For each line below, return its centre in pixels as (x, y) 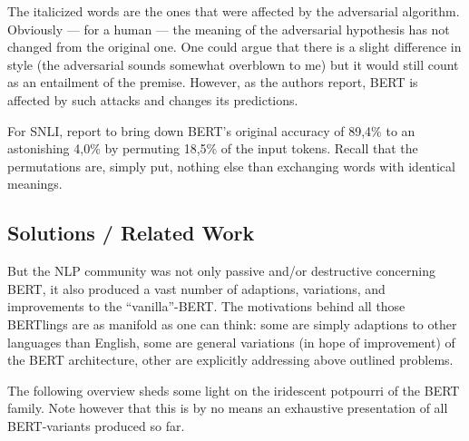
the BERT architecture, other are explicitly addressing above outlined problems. (230, 360)
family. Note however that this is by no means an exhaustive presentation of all (228, 408)
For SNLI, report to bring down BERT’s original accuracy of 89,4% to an (211, 130)
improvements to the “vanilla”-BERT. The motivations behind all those (206, 306)
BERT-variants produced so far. (96, 425)
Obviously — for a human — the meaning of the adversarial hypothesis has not (229, 29)
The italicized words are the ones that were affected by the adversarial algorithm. (234, 11)
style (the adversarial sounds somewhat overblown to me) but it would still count (233, 64)
